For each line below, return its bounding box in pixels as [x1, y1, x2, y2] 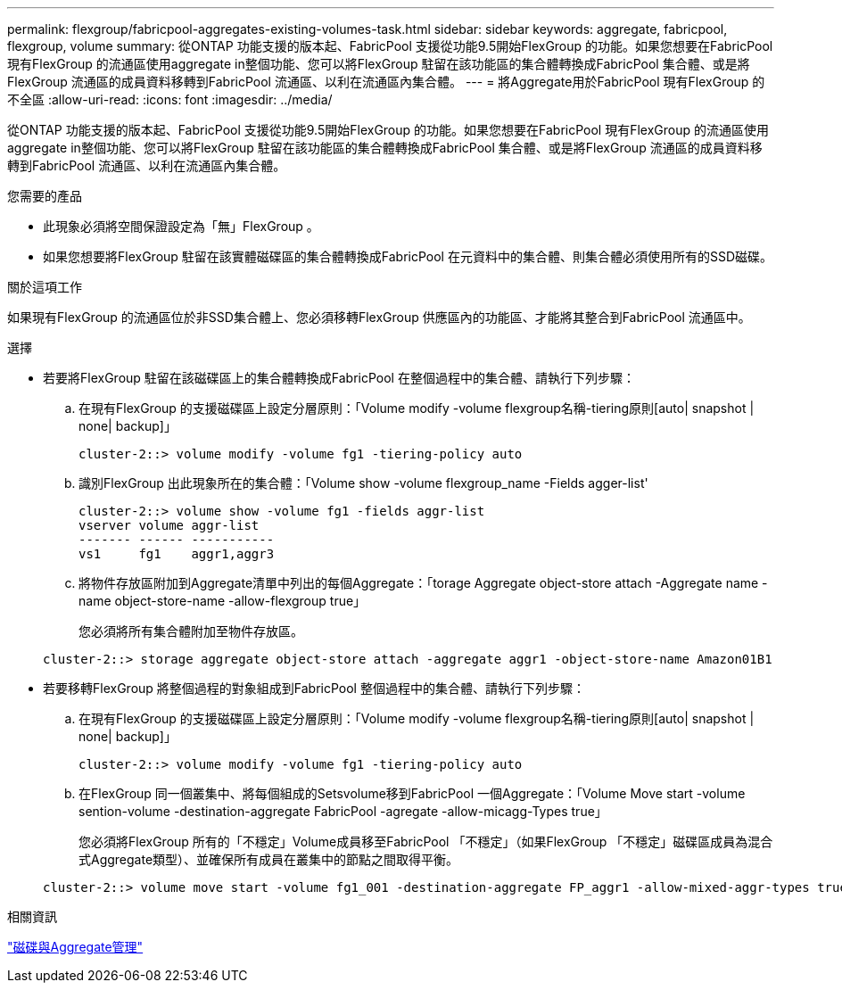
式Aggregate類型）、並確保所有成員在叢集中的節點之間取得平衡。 [78, 852, 459, 867]
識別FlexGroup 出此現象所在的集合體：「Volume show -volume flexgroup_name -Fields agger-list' [78, 475, 648, 491]
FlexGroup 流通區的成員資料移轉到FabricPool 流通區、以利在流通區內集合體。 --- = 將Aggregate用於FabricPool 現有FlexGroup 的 [7, 74, 765, 89]
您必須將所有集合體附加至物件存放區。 [78, 623, 303, 639]
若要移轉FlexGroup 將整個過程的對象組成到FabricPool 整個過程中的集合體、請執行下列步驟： [43, 681, 585, 696]
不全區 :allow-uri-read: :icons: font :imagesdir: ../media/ [7, 92, 333, 107]
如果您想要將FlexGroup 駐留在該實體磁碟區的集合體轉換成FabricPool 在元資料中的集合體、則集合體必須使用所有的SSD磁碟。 [43, 249, 773, 264]
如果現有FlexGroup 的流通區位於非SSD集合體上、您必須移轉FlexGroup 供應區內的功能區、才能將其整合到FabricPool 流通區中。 [7, 309, 751, 325]
